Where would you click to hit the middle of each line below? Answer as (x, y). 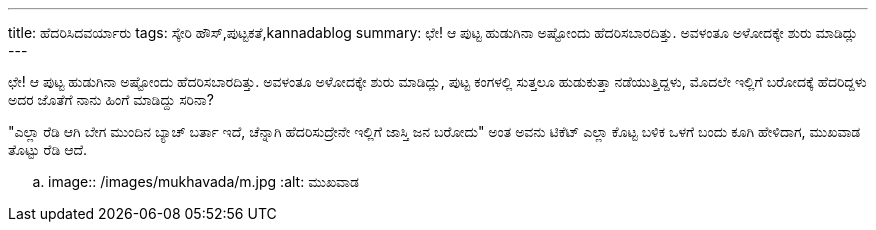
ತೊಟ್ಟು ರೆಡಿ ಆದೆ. (48, 149)
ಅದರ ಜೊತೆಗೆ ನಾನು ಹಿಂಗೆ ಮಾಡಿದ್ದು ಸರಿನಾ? (111, 99)
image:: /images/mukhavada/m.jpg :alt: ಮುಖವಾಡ (203, 181)
